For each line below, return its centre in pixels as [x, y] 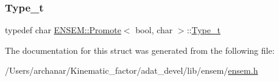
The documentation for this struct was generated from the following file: [140, 50]
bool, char [154, 30]
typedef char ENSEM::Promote [63, 30]
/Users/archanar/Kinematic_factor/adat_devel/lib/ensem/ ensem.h [132, 70]
